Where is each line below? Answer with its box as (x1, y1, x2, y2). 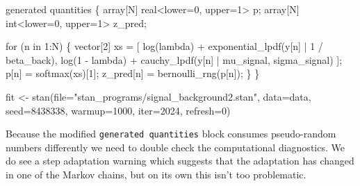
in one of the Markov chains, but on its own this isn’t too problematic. (6, 167, 306, 181)
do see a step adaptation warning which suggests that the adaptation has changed (6, 153, 354, 168)
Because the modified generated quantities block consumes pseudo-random (6, 126, 336, 141)
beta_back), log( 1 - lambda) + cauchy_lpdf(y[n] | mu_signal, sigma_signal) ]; (6, 52, 343, 67)
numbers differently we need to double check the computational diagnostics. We (6, 139, 345, 154)
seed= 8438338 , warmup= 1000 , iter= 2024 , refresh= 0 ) (6, 103, 231, 117)
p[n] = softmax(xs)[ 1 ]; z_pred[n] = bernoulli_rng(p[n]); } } (6, 66, 260, 81)
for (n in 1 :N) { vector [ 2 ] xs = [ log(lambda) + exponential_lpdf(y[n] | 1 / (6, 39, 323, 53)
